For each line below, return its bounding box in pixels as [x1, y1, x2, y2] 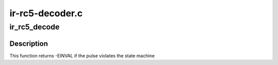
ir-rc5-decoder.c [9, 8, 83, 19]
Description [9, 39, 48, 48]
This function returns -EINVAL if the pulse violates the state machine [9, 52, 155, 58]
